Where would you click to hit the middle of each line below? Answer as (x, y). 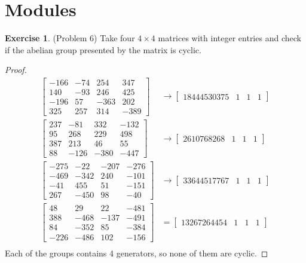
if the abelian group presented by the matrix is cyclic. (103, 49)
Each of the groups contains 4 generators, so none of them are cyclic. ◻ (137, 253)
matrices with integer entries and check (229, 38)
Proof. (16, 70)
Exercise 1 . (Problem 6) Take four (70, 38)
